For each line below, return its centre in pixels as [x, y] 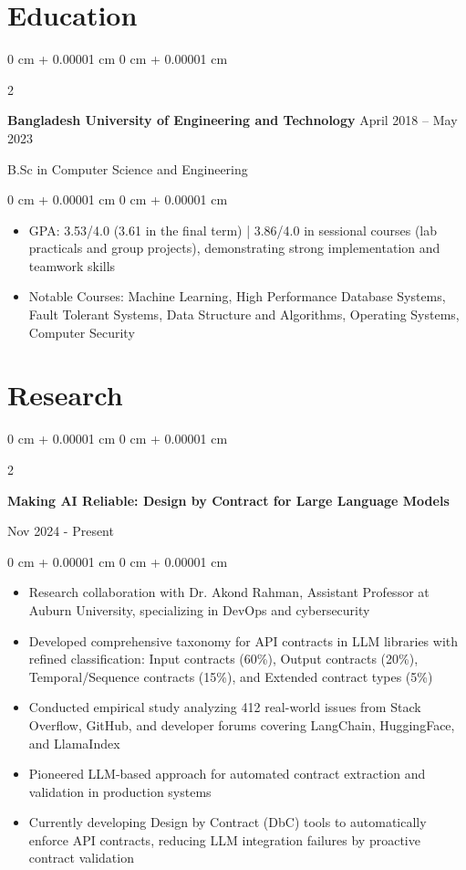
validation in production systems [120, 791]
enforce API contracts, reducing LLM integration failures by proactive [224, 839]
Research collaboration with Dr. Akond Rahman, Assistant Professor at [229, 592]
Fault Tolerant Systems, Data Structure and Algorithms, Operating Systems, [244, 314]
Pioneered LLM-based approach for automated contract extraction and [227, 774]
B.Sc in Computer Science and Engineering [128, 168]
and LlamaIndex [74, 743]
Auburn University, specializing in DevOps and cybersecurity [199, 609]
